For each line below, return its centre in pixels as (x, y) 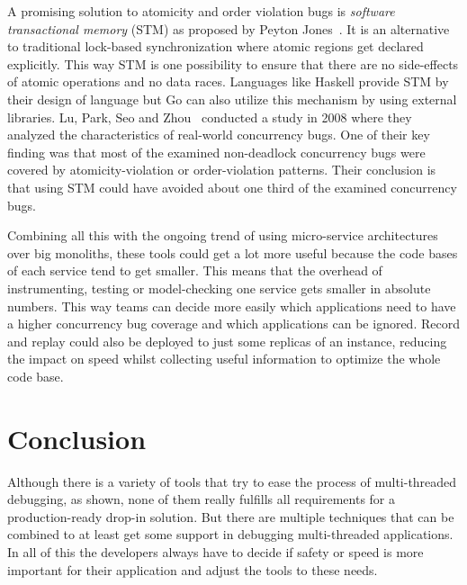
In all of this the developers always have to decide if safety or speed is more (216, 551)
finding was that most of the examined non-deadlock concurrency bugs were (216, 152)
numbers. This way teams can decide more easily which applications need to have (232, 306)
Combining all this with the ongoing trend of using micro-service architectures (223, 235)
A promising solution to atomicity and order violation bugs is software (201, 11)
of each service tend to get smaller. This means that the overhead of (195, 270)
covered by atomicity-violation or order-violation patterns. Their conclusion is (222, 170)
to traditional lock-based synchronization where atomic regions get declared (216, 46)
